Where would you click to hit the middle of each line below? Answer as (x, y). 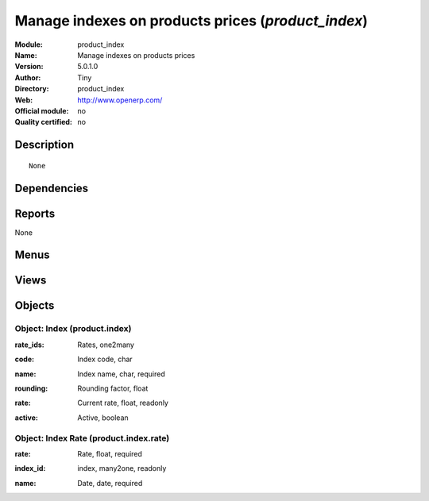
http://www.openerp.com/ (120, 100)
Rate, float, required (110, 453)
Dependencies (52, 188)
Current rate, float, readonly (123, 403)
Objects (35, 306)
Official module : (42, 110)
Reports (35, 213)
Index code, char (105, 359)
